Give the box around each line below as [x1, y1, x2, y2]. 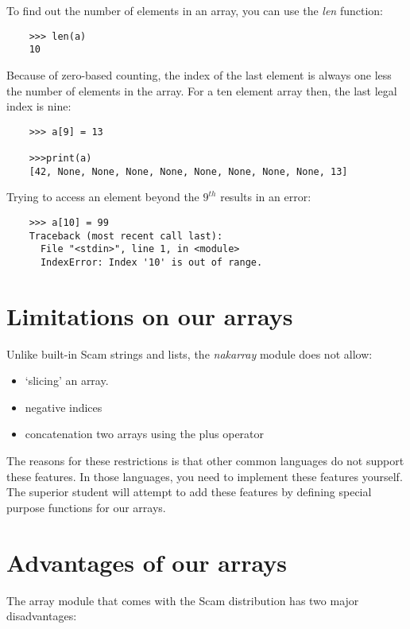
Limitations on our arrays [6, 299, 293, 332]
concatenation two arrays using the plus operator [25, 425, 265, 442]
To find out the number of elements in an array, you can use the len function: [6, 2, 383, 18]
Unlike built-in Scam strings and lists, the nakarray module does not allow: [6, 345, 373, 362]
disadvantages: [6, 608, 77, 624]
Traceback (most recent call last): [29, 230, 223, 242]
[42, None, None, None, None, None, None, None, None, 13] [29, 165, 348, 177]
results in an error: [220, 188, 311, 205]
